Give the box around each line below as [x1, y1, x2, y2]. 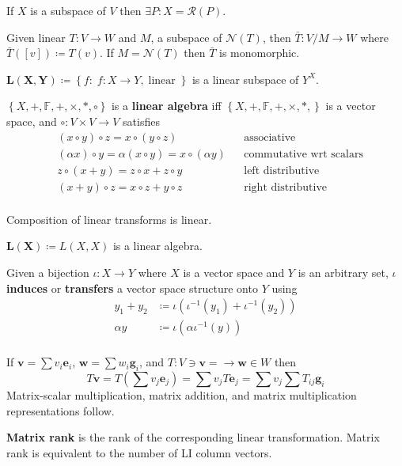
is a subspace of [30, 2, 106, 18]
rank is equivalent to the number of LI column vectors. [6, 444, 272, 460]
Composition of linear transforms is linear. [6, 210, 212, 227]
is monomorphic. [218, 44, 300, 61]
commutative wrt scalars [244, 148, 363, 160]
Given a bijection [6, 263, 89, 280]
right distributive [244, 181, 328, 193]
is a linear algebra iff [111, 97, 222, 114]
